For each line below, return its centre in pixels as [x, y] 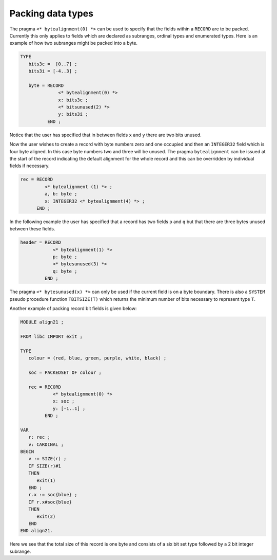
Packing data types [52, 13]
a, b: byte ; [61, 194]
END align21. [37, 531]
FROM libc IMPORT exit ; [52, 336]
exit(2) [46, 516]
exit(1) [46, 480]
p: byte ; [65, 257]
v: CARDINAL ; [46, 444]
